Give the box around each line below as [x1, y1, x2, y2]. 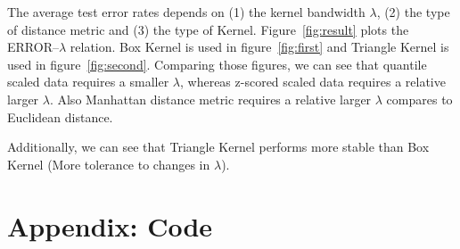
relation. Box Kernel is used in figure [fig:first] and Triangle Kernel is [70, 37, 449, 56]
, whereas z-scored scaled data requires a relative [180, 72, 446, 91]
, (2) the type [376, 3, 450, 21]
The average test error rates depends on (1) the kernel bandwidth [7, 3, 366, 21]
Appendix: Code [7, 207, 213, 244]
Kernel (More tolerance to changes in [7, 154, 210, 173]
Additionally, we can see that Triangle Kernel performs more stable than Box [7, 137, 430, 156]
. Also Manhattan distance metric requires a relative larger [49, 89, 372, 108]
